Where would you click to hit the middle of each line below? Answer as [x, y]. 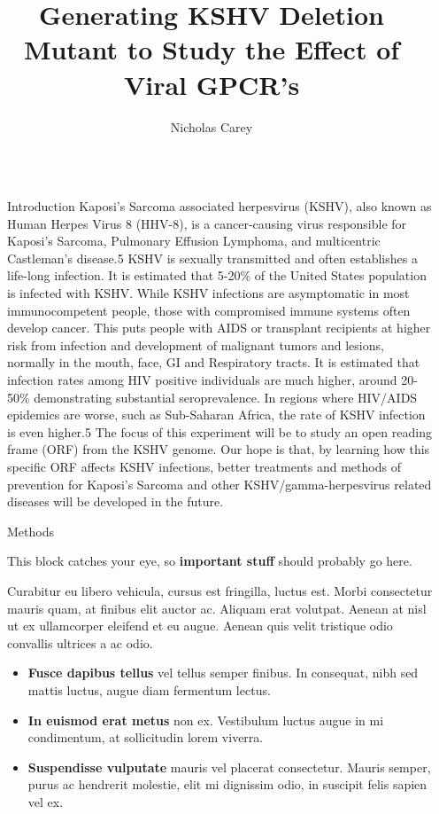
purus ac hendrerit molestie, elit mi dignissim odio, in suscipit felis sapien [227, 784]
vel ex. [46, 801]
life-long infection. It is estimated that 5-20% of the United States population [217, 275]
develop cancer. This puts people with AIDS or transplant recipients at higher [219, 328]
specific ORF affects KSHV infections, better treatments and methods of [204, 466]
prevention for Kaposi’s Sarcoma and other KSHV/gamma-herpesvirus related [219, 484]
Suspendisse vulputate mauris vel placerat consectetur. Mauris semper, [229, 767]
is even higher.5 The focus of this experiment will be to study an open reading [219, 431]
